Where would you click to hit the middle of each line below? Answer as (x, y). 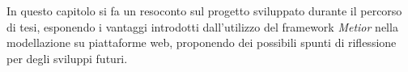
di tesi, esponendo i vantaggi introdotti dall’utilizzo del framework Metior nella (202, 26)
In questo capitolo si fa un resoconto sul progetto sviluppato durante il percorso (204, 11)
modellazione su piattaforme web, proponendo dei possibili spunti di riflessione (202, 42)
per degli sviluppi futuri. (67, 58)
